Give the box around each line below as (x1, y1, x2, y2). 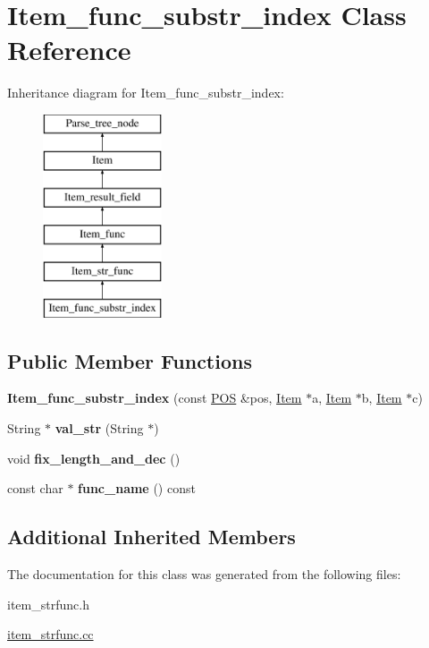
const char (7, 479, 63, 498)
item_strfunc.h (7, 594, 89, 613)
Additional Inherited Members (7, 523, 296, 550)
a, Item (312, 388, 352, 407)
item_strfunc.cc (7, 625, 94, 644)
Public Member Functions (7, 346, 252, 374)
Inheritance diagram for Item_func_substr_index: (7, 83, 284, 102)
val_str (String (55, 419, 144, 438)
